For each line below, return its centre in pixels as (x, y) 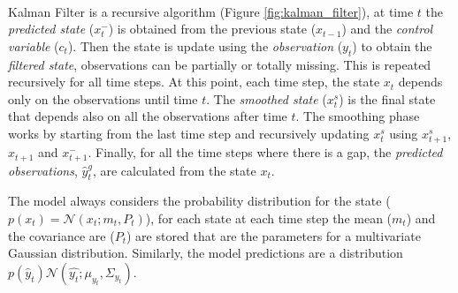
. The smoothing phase (358, 116)
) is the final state (387, 98)
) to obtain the (392, 45)
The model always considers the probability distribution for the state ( (199, 201)
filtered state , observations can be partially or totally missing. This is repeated (220, 64)
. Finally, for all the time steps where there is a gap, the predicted (265, 152)
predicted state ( (51, 29)
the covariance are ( (61, 235)
